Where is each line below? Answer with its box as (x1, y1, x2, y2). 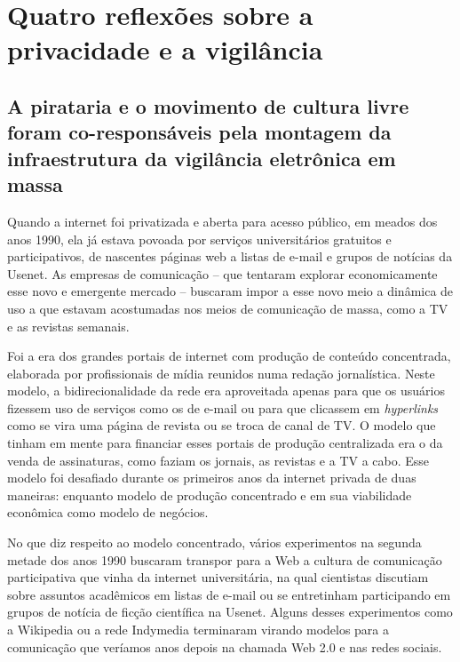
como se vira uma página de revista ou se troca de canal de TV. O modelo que (7, 416, 436, 435)
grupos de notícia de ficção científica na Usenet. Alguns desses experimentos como (7, 602, 453, 621)
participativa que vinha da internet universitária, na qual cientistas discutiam (7, 568, 429, 586)
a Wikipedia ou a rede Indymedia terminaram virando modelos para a (7, 620, 390, 638)
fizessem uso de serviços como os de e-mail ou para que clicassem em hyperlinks (7, 398, 439, 417)
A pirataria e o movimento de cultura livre (7, 92, 409, 119)
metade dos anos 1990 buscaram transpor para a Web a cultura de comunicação (7, 550, 442, 569)
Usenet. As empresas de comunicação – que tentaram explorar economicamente (7, 264, 438, 283)
